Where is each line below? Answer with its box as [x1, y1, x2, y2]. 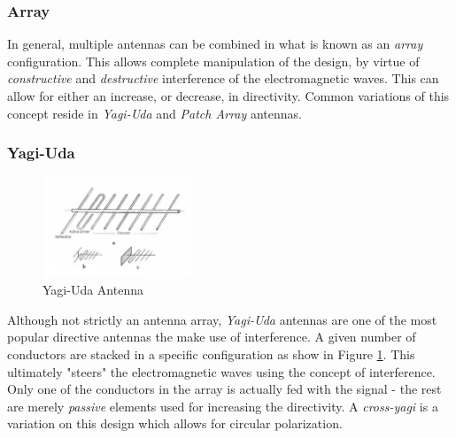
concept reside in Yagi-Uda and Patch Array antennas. [7, 104, 302, 122]
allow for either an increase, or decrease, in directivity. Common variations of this [7, 87, 450, 104]
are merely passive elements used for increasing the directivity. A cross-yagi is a [7, 396, 438, 415]
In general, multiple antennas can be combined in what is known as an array [7, 35, 423, 53]
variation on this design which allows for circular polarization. [7, 414, 343, 433]
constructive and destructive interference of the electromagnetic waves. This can [7, 69, 439, 88]
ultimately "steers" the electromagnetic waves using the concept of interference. [7, 362, 436, 380]
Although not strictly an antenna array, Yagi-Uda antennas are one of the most [7, 310, 437, 328]
